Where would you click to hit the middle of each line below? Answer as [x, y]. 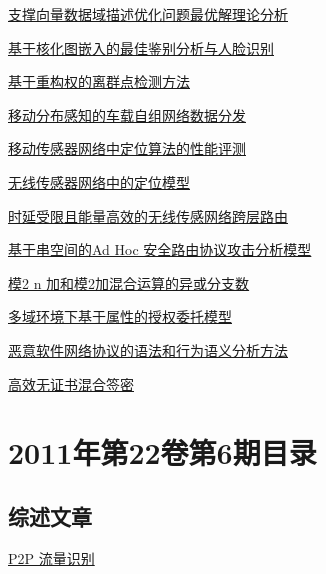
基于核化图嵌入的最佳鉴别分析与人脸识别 [141, 47]
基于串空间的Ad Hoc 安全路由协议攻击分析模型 [160, 249]
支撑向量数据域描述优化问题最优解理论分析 [148, 14]
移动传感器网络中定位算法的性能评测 [127, 148]
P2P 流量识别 [51, 557]
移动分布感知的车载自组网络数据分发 [127, 114]
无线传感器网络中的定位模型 [99, 181]
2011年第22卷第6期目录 [162, 452]
